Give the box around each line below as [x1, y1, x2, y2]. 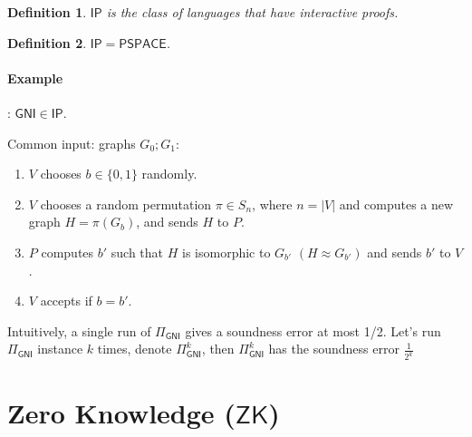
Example [7, 68, 63, 87]
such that [111, 242, 164, 261]
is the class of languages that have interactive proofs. [106, 3, 399, 21]
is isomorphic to [182, 242, 271, 261]
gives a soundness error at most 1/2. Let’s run [185, 321, 441, 340]
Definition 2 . [7, 33, 87, 52]
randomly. [141, 164, 197, 183]
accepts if [40, 291, 92, 310]
